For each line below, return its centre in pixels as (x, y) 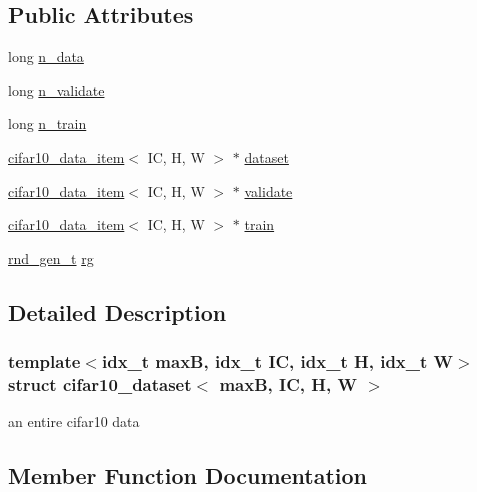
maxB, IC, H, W (288, 383)
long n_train (47, 123)
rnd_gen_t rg (51, 257)
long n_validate (56, 89)
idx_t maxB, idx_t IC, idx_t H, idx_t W (277, 361)
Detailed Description (117, 311)
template (44, 361)
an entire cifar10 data (74, 421)
